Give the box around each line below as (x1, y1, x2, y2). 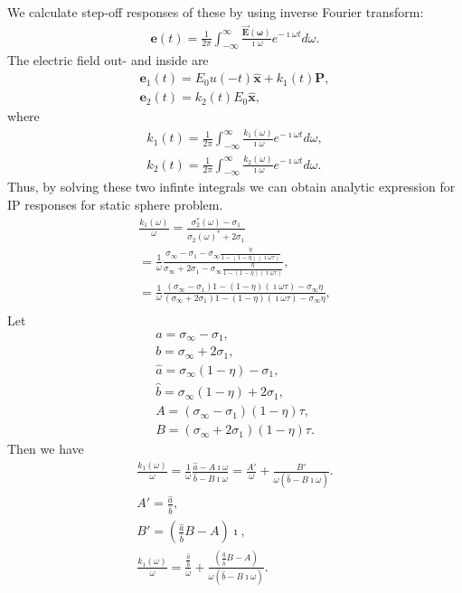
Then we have (7, 439, 84, 458)
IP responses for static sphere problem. (7, 194, 223, 213)
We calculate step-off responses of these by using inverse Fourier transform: (7, 3, 424, 21)
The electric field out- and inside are (7, 51, 209, 70)
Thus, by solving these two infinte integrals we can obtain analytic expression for (7, 177, 456, 196)
